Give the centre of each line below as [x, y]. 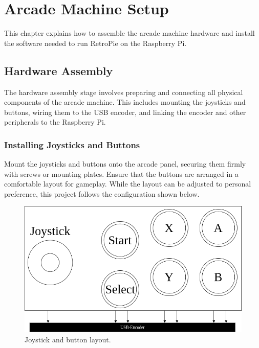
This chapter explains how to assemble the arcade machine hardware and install [129, 33]
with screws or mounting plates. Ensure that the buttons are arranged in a [121, 173]
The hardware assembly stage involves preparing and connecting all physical [124, 92]
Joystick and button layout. [68, 339]
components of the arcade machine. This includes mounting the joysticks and [125, 102]
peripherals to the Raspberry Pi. [55, 122]
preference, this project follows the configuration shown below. [102, 193]
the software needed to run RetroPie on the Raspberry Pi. [95, 43]
